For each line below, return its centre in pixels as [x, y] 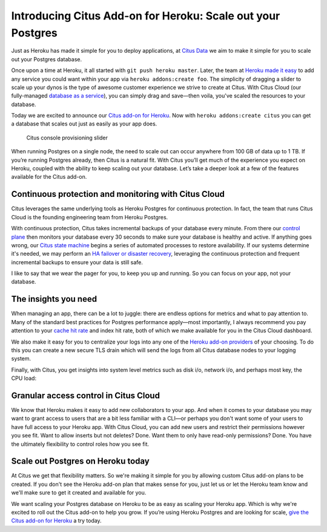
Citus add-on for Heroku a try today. [57, 520]
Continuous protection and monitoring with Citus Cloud [118, 194]
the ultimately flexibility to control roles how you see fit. [80, 444]
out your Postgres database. [46, 59]
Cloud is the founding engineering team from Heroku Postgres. [90, 217]
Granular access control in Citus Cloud [86, 395]
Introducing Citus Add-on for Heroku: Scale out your [146, 16]
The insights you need [54, 299]
